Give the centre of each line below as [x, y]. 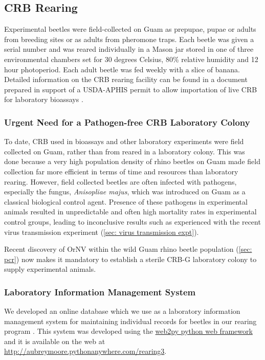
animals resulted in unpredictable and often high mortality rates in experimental [130, 212]
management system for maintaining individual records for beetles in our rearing [130, 321]
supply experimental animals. [50, 269]
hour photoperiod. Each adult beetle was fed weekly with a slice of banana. [122, 69]
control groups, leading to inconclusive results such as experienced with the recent [132, 221]
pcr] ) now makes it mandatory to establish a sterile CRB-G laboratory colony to [130, 259]
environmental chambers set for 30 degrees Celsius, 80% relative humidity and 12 [131, 59]
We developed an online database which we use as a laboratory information [122, 311]
